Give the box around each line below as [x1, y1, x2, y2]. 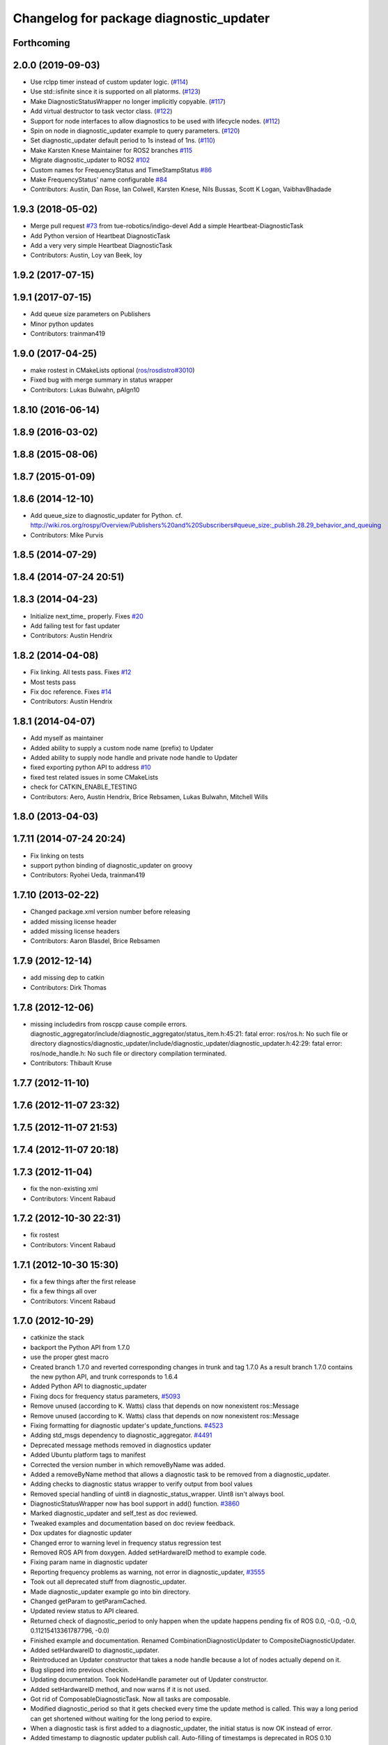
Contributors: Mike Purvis [30, 530, 104, 539]
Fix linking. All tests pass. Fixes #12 [30, 668, 132, 676]
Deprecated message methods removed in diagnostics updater [30, 1441, 212, 1449]
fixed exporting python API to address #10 [30, 763, 151, 771]
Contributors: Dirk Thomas [30, 983, 107, 991]
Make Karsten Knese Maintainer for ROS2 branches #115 [30, 146, 193, 154]
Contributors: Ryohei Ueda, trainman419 [30, 871, 146, 879]
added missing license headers [30, 927, 120, 935]
